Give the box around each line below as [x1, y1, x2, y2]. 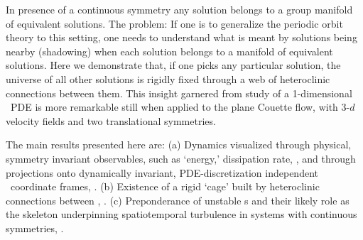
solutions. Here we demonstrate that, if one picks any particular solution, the [6, 58, 341, 72]
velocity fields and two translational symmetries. [6, 113, 216, 128]
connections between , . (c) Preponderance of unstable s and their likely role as [6, 192, 350, 207]
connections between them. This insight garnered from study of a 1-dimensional [6, 85, 352, 100]
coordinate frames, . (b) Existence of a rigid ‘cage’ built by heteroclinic [10, 179, 320, 194]
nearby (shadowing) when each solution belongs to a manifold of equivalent [6, 43, 333, 58]
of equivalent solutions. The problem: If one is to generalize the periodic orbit [6, 16, 343, 31]
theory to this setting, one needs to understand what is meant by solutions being [6, 30, 357, 45]
